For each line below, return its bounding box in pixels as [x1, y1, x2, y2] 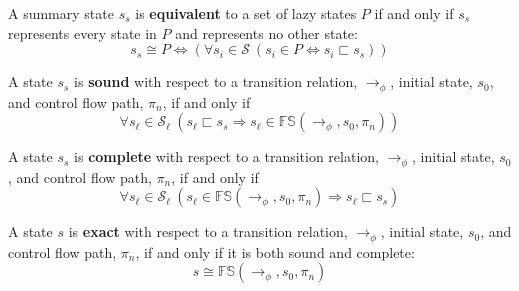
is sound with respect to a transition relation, [74, 71, 358, 92]
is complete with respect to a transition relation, [74, 146, 379, 167]
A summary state [8, 3, 114, 23]
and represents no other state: [175, 22, 358, 43]
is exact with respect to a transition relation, [68, 221, 348, 242]
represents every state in [8, 22, 157, 43]
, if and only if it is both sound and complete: [135, 241, 415, 262]
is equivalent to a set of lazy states [135, 3, 357, 23]
